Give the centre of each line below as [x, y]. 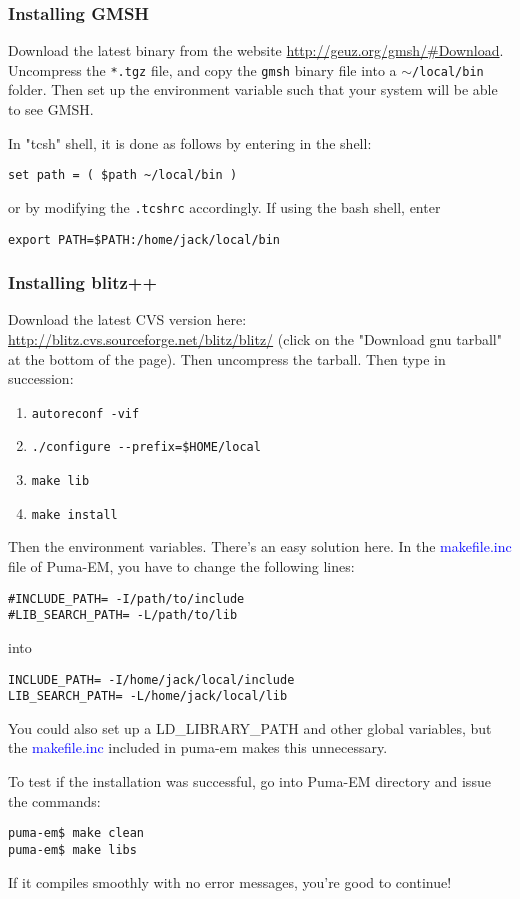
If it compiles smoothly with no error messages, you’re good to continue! [230, 881]
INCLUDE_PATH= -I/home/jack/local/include [151, 679]
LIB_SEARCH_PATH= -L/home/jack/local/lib [148, 696]
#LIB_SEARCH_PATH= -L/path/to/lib [123, 615]
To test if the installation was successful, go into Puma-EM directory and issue [249, 781]
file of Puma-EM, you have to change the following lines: [181, 566]
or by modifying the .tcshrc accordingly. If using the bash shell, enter [224, 206]
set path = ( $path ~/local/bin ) [123, 175]
